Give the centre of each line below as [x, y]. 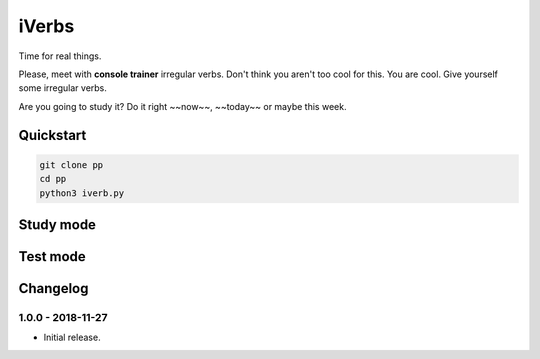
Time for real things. [60, 56]
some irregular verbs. [62, 88]
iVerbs [46, 26]
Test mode [52, 256]
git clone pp [71, 164]
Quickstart [52, 135]
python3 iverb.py [82, 193]
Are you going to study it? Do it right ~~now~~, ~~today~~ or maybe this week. [182, 106]
